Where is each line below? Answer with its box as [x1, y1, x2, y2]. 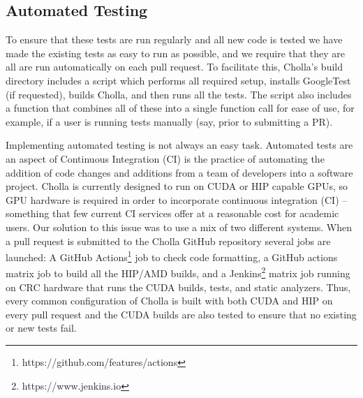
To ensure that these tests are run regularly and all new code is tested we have [6, 32, 343, 47]
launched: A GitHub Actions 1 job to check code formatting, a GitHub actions [6, 248, 338, 264]
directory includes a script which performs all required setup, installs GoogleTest [6, 73, 351, 87]
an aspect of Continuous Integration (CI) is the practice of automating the [6, 151, 325, 165]
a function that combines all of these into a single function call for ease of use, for [6, 101, 355, 115]
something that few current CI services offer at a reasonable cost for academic [6, 206, 339, 221]
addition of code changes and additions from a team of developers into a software [6, 165, 353, 179]
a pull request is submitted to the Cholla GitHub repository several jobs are [6, 233, 331, 248]
